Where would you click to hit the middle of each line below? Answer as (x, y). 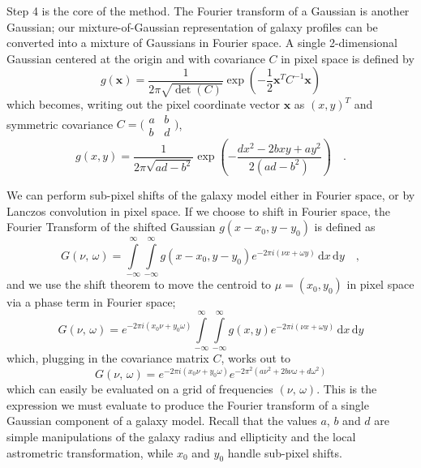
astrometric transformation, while (90, 452)
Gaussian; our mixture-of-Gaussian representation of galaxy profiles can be (192, 26)
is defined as (345, 227)
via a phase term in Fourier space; (91, 302)
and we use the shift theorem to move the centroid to (139, 284)
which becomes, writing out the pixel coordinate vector (143, 104)
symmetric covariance (60, 124)
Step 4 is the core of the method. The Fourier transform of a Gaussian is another (208, 11)
